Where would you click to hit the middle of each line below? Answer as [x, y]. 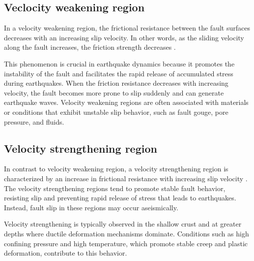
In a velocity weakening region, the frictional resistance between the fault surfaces [127, 28]
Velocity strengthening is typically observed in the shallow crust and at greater [123, 224]
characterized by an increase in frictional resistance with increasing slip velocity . [126, 178]
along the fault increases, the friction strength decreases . [90, 47]
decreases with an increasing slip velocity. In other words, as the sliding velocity [124, 37]
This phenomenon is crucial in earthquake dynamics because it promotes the [119, 63]
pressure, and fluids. [34, 121]
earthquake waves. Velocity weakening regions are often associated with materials [126, 102]
